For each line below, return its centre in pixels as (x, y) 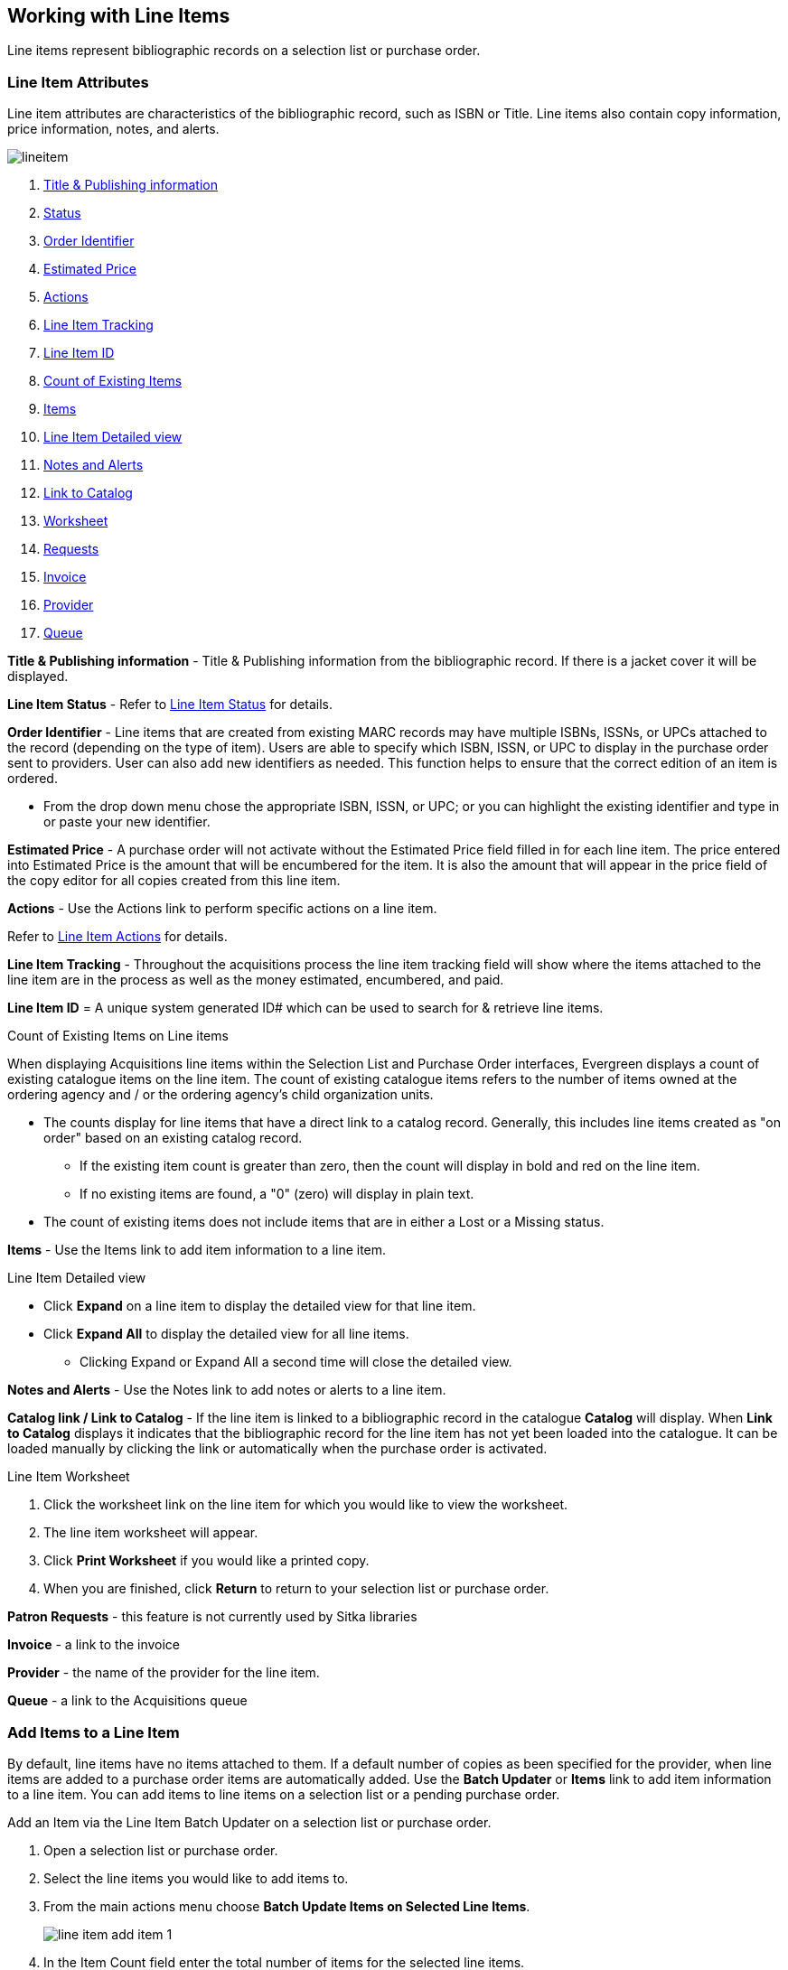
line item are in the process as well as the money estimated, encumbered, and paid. (256, 980)
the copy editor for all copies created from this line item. (174, 881)
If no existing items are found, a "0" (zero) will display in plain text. (277, 1194)
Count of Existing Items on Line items (118, 1036)
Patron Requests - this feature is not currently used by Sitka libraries (212, 1617)
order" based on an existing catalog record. (173, 1138)
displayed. (38, 677)
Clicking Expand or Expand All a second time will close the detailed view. (296, 1362)
